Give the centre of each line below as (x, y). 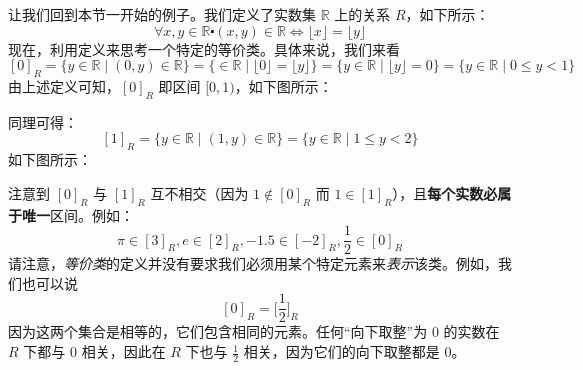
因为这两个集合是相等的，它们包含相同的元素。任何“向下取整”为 (218, 331)
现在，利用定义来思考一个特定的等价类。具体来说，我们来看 (204, 48)
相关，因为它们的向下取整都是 (341, 351)
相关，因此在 (123, 351)
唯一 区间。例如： (77, 214)
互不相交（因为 (199, 192)
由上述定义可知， (64, 85)
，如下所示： (447, 14)
